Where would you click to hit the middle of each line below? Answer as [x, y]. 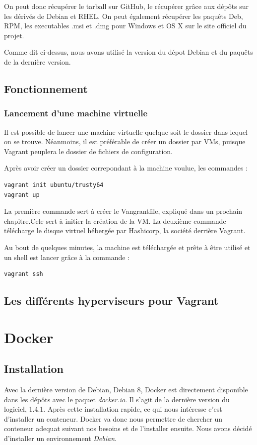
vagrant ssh [24, 274]
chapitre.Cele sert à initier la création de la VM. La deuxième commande [115, 221]
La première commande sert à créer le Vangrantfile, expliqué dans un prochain [123, 211]
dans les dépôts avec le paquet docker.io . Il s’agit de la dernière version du [117, 399]
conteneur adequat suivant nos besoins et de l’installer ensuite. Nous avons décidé [128, 428]
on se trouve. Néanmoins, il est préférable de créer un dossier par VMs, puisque [125, 141]
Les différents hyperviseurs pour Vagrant [111, 301]
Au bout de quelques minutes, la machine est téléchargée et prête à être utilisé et [127, 247]
